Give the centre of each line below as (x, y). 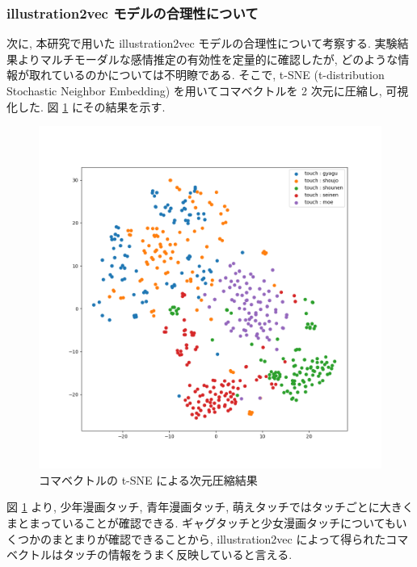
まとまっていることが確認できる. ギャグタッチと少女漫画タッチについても (201, 522)
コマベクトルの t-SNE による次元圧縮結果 (148, 479)
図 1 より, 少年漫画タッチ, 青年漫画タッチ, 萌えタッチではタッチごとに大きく (210, 507)
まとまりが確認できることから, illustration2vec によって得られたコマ (230, 538)
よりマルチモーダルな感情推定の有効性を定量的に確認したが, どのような (208, 59)
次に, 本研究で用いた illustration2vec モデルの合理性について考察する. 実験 (202, 43)
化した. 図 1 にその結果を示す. (86, 106)
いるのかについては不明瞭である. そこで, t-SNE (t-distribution (223, 75)
